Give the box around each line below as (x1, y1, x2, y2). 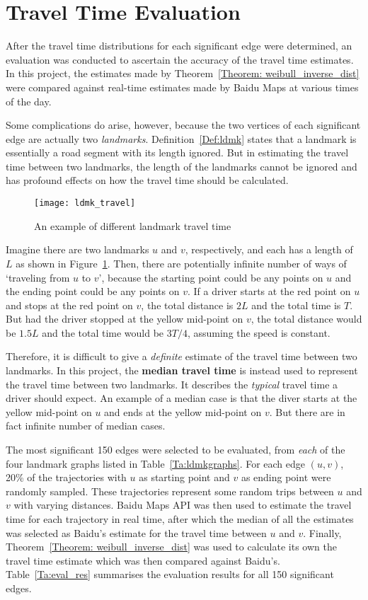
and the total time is (251, 297, 341, 312)
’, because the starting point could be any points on (98, 270, 323, 284)
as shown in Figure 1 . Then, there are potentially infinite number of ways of (16, 255, 347, 270)
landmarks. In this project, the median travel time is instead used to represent (6, 363, 358, 378)
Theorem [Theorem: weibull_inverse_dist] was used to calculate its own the (6, 539, 337, 554)
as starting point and (139, 470, 230, 485)
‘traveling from (6, 270, 70, 284)
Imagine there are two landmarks (6, 242, 149, 257)
